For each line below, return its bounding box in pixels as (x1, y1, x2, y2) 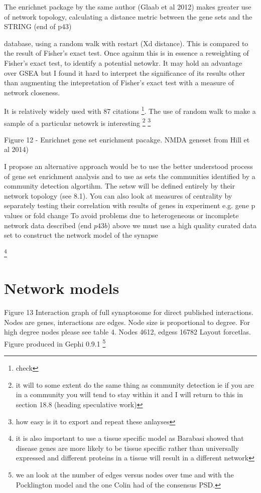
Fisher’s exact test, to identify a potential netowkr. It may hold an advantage (4, 57, 242, 68)
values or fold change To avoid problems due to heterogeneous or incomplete (4, 210, 239, 220)
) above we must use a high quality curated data (107, 220, 257, 230)
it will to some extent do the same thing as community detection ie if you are (16, 379, 254, 390)
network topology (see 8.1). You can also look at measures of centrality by (4, 190, 232, 201)
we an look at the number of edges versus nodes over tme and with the (16, 469, 234, 479)
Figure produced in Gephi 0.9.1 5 (4, 337, 106, 349)
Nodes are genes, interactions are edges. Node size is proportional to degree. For (4, 316, 250, 327)
